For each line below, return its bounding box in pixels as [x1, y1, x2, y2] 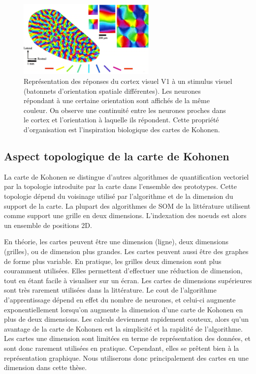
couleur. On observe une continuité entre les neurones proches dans [24, 105, 226, 115]
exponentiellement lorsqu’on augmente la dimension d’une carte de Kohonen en [4, 304, 243, 314]
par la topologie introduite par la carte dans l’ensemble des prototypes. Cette [4, 181, 237, 191]
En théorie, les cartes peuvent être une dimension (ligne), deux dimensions [4, 236, 229, 247]
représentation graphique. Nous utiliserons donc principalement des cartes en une [4, 352, 249, 363]
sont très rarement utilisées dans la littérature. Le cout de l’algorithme [4, 285, 217, 295]
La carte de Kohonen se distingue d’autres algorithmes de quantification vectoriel [4, 171, 249, 182]
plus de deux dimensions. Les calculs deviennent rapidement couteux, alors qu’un [4, 314, 249, 324]
